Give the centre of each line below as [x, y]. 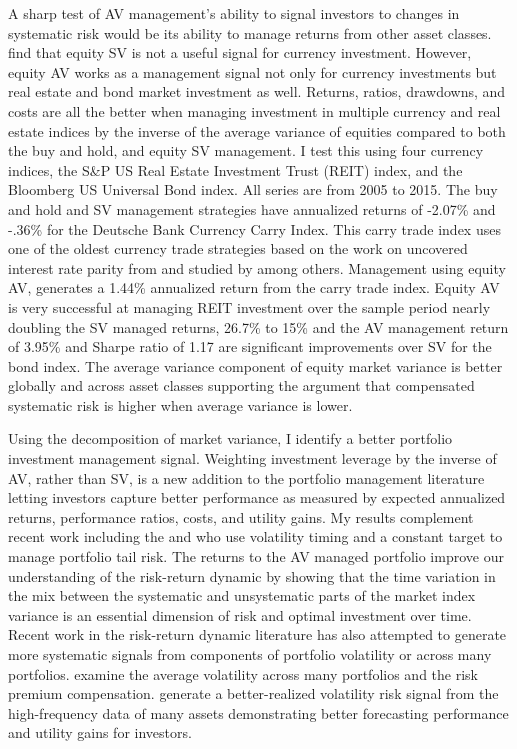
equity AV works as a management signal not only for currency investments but [252, 71]
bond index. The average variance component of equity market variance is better [255, 365]
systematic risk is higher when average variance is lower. [180, 404]
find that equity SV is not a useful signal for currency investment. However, [240, 52]
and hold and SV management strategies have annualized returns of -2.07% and [252, 208]
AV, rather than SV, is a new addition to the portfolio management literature [246, 477]
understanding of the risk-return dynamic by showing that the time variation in [252, 575]
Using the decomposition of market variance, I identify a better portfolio [230, 438]
